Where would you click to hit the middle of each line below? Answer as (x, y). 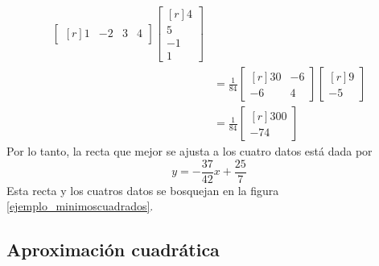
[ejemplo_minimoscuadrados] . (80, 206)
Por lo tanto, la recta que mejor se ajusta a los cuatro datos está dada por (189, 151)
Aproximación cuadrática (113, 249)
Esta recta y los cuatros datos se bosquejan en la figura (143, 190)
